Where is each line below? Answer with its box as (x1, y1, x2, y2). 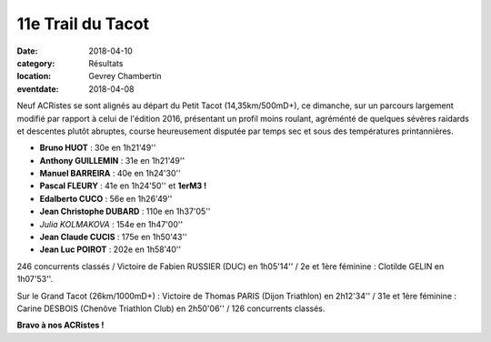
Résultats (88, 57, 124, 68)
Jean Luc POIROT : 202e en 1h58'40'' (39, 244, 182, 255)
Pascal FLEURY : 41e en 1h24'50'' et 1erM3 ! (39, 180, 207, 191)
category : (16, 57, 55, 68)
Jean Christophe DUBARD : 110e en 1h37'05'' (39, 206, 211, 217)
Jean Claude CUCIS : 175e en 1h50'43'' (39, 232, 188, 243)
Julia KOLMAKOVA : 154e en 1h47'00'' (39, 218, 184, 229)
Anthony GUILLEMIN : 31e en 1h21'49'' (39, 155, 185, 166)
